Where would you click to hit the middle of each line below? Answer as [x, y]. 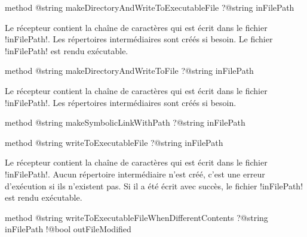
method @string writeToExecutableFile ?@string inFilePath [114, 142]
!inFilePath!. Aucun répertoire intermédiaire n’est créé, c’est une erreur [135, 174]
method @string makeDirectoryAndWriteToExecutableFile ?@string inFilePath [150, 7]
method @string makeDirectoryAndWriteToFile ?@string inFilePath [129, 71]
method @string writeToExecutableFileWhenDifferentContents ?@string [136, 217]
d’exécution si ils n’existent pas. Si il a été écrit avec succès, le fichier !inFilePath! [154, 185]
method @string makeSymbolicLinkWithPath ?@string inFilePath [125, 122]
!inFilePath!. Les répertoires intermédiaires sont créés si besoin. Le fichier [139, 39]
